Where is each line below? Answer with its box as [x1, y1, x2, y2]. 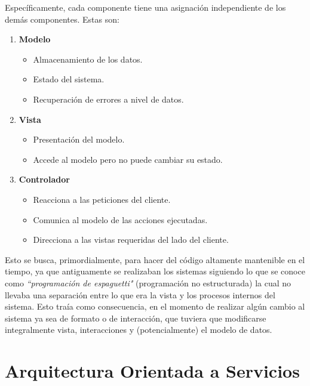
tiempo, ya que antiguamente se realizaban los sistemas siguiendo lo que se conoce [5, 265, 305, 277]
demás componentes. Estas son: [5, 13, 119, 25]
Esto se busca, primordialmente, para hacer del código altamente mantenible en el [5, 253, 305, 265]
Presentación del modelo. [33, 133, 125, 146]
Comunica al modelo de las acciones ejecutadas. [33, 213, 208, 226]
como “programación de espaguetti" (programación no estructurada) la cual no [5, 276, 291, 289]
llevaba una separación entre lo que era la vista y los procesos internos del [5, 288, 275, 301]
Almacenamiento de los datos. [33, 53, 143, 65]
